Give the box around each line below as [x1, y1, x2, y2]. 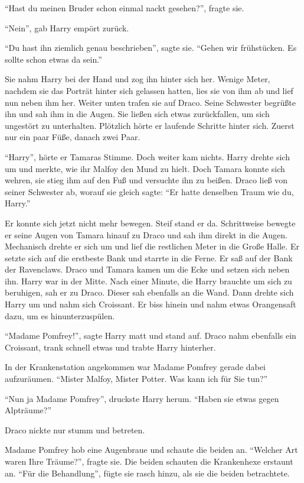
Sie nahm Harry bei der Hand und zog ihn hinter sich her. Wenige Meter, [5, 73, 270, 85]
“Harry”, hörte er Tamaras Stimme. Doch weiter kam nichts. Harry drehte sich [5, 150, 290, 163]
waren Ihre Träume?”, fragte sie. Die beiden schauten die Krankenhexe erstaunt [5, 455, 293, 467]
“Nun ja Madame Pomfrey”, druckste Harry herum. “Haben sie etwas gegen [5, 392, 279, 404]
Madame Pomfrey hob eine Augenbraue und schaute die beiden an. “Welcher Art [5, 443, 298, 456]
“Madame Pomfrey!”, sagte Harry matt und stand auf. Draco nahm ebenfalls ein [5, 329, 296, 342]
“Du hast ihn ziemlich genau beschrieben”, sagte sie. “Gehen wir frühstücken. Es [5, 41, 297, 54]
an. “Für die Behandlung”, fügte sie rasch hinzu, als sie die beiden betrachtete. [5, 466, 290, 479]
